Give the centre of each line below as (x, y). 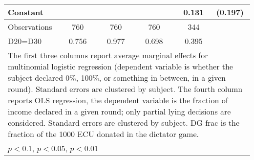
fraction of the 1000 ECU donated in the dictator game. (103, 134)
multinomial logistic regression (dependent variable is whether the (120, 66)
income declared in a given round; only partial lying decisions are (119, 111)
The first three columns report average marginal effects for (108, 55)
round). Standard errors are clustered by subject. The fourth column (125, 89)
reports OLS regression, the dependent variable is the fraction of (118, 100)
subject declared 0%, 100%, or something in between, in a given (117, 78)
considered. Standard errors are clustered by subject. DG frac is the (124, 123)
